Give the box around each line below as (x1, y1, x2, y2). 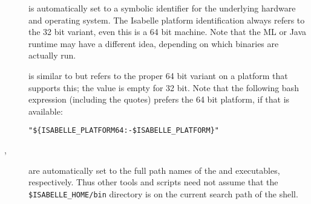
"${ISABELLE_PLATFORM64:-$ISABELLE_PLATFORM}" (28, 126, 219, 135)
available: (28, 104, 63, 117)
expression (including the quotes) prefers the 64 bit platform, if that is (28, 93, 290, 106)
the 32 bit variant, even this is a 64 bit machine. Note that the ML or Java (28, 25, 307, 38)
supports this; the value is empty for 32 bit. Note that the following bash (28, 81, 299, 94)
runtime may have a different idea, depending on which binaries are (28, 37, 279, 49)
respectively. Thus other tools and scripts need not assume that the (28, 176, 278, 188)
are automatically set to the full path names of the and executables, (28, 164, 280, 176)
